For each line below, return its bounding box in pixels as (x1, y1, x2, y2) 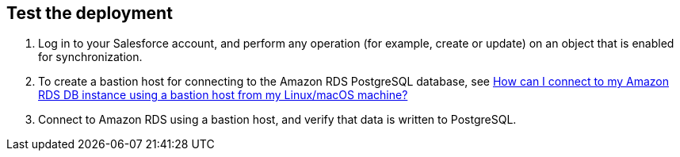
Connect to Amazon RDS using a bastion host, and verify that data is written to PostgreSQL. (38, 113, 517, 127)
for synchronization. (38, 50, 143, 64)
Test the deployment (6, 3, 173, 23)
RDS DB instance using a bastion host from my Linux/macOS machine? (38, 88, 408, 102)
